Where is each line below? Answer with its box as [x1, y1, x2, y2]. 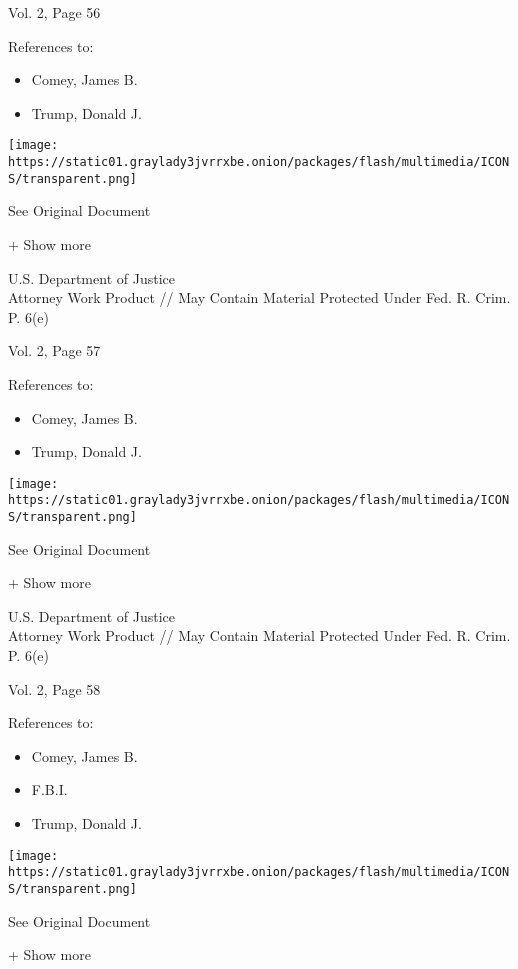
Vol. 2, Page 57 [8, 340, 101, 361]
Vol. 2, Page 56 [8, 2, 101, 22]
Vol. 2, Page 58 [8, 678, 101, 699]
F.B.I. [31, 779, 68, 800]
